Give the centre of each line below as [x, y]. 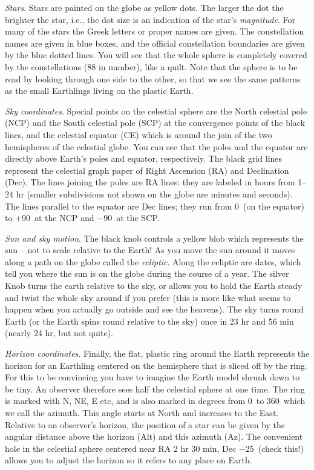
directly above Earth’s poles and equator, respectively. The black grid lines [144, 158]
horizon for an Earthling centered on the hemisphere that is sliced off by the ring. [156, 365]
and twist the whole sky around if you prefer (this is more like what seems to [148, 297]
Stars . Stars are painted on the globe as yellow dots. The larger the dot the [144, 7]
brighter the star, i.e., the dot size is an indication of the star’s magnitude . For [150, 19]
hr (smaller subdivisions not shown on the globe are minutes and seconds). [154, 194]
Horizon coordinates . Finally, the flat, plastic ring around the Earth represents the [157, 353]
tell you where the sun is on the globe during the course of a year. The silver [147, 273]
